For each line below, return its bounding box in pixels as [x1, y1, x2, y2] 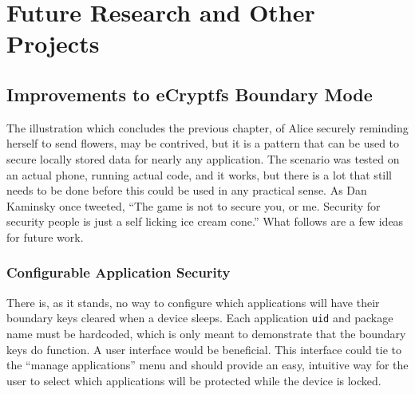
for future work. [6, 228, 84, 245]
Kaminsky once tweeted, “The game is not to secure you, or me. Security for [6, 197, 381, 214]
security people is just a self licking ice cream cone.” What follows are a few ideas [6, 213, 404, 230]
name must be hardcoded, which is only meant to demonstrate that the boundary [6, 325, 406, 341]
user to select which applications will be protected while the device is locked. [6, 372, 381, 388]
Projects [6, 27, 100, 60]
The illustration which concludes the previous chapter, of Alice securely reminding [6, 119, 409, 136]
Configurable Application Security [6, 262, 231, 282]
